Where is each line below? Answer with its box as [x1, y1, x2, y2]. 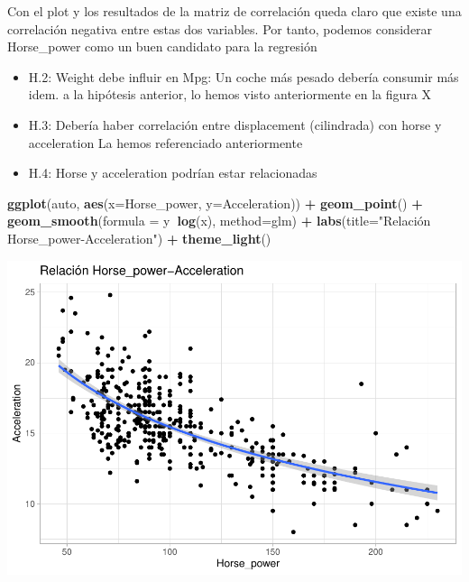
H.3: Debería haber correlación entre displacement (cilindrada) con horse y [28, 115, 442, 134]
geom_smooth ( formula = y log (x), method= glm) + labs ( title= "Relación [7, 211, 431, 230]
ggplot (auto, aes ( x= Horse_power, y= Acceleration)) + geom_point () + [7, 193, 423, 212]
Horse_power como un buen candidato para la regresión [7, 37, 317, 56]
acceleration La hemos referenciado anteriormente [28, 133, 303, 152]
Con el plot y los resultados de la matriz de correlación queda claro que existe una [7, 2, 462, 20]
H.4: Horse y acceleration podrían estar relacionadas [28, 163, 317, 182]
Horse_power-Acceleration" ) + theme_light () [7, 228, 271, 247]
